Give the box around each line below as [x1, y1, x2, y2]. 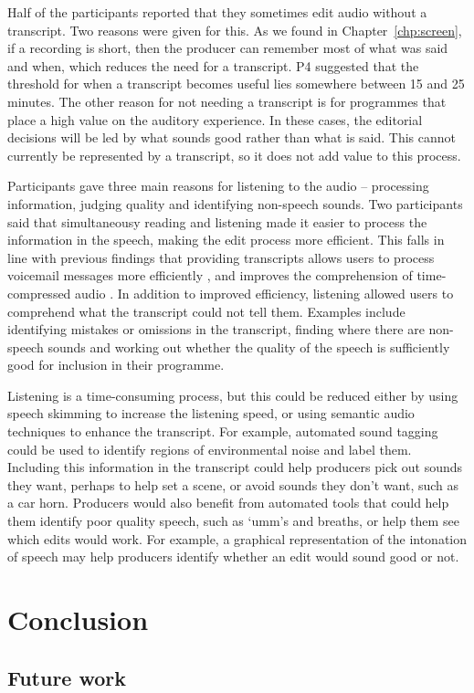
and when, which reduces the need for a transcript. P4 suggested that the [7, 56, 419, 75]
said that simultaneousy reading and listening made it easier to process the [7, 212, 427, 231]
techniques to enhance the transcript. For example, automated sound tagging [7, 422, 438, 441]
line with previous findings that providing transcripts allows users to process [7, 247, 435, 267]
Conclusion [7, 601, 149, 637]
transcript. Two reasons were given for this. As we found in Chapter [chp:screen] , [7, 20, 462, 39]
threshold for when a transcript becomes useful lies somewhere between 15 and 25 [7, 74, 465, 93]
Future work [7, 663, 127, 691]
